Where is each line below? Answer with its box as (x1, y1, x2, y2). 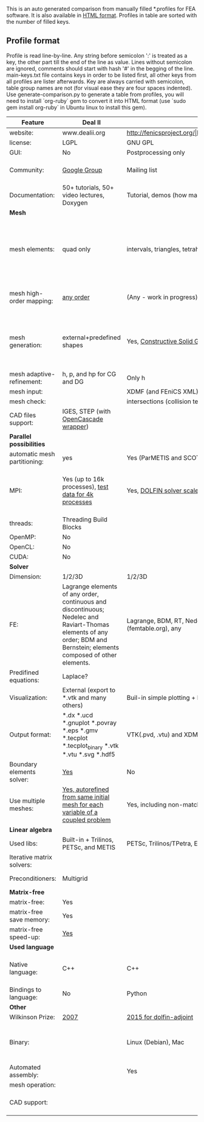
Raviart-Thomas (62, 620, 109, 629)
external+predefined (62, 333, 121, 342)
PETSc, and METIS (62, 843, 116, 852)
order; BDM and (62, 635, 107, 644)
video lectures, (62, 191, 105, 199)
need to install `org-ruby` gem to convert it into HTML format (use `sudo (6, 97, 186, 104)
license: (9, 138, 32, 147)
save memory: (9, 916, 50, 923)
